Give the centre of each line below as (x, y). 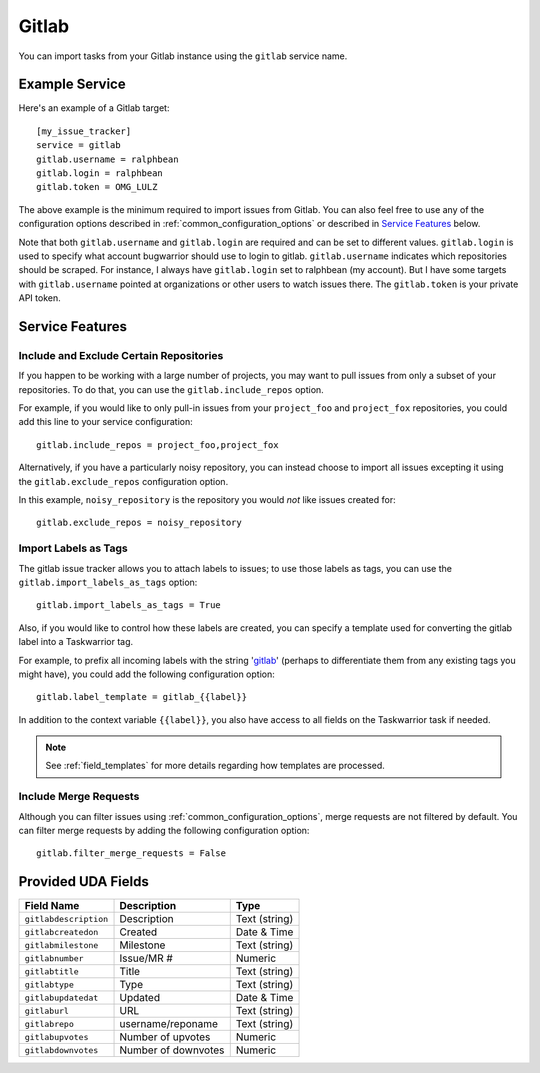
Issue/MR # (146, 958)
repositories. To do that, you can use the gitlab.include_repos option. (171, 389)
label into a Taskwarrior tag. (76, 642)
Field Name (52, 906)
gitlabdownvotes (61, 1050)
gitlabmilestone (61, 945)
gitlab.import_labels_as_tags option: (108, 582)
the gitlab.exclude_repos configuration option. (123, 481)
